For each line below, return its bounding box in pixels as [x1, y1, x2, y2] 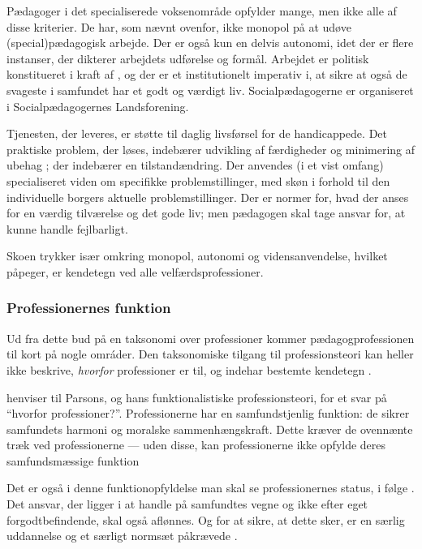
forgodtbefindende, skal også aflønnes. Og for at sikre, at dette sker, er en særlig [6, 511, 405, 528]
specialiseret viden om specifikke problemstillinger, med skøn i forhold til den [6, 172, 390, 189]
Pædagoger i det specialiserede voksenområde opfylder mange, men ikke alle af [6, 2, 397, 19]
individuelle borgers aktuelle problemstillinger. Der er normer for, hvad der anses [6, 188, 409, 205]
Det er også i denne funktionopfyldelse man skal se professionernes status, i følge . [6, 479, 415, 496]
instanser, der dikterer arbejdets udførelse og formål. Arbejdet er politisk [6, 49, 369, 66]
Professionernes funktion [6, 298, 171, 318]
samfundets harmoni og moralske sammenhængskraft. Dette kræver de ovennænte [6, 420, 413, 437]
